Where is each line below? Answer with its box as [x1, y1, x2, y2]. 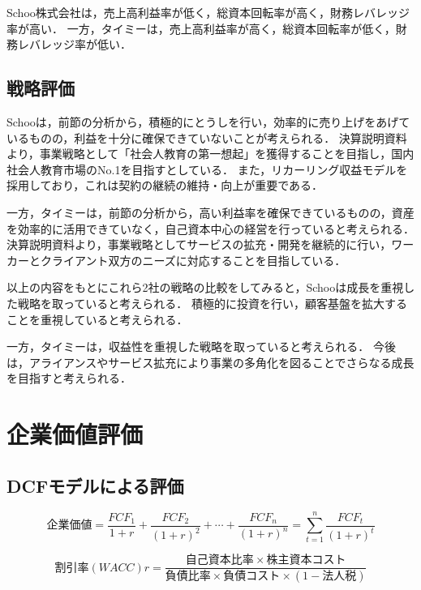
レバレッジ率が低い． [17, 36, 131, 53]
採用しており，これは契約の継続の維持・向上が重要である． [6, 177, 324, 194]
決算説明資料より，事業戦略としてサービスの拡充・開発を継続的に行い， [6, 236, 392, 253]
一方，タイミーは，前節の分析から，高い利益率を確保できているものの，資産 [6, 203, 415, 220]
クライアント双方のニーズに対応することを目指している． [40, 251, 346, 268]
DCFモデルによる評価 [6, 472, 184, 498]
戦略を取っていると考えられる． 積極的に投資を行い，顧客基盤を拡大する [17, 294, 407, 311]
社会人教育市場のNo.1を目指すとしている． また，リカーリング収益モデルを [6, 160, 408, 177]
